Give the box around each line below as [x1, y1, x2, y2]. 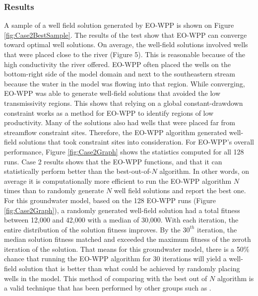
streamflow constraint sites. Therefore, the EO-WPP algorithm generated [4, 127, 227, 137]
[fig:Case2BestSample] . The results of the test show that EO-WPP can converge [4, 29, 247, 40]
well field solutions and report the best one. [114, 185, 246, 196]
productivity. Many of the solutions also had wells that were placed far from [4, 117, 235, 128]
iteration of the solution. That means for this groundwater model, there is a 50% [4, 243, 250, 254]
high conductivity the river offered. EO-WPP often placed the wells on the [4, 59, 231, 69]
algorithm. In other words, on [159, 166, 250, 176]
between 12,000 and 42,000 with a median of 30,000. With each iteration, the [4, 215, 239, 225]
